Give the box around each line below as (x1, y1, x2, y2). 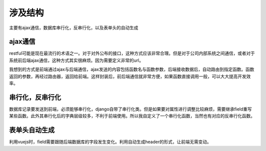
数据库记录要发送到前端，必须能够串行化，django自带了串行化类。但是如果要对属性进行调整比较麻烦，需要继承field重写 (9, 106, 252, 112)
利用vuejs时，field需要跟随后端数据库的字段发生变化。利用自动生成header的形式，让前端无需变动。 (9, 139, 212, 145)
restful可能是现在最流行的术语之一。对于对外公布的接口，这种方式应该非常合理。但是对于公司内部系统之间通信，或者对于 (9, 50, 255, 56)
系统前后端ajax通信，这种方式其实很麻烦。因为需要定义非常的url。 (9, 57, 144, 63)
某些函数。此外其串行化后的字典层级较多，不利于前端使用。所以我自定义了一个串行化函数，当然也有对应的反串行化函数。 (9, 113, 255, 119)
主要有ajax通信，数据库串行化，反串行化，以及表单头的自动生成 (9, 25, 138, 31)
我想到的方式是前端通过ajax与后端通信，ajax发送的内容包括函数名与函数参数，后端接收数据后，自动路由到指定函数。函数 (9, 67, 255, 73)
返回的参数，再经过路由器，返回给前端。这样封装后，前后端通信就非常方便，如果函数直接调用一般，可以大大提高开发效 (9, 73, 251, 79)
